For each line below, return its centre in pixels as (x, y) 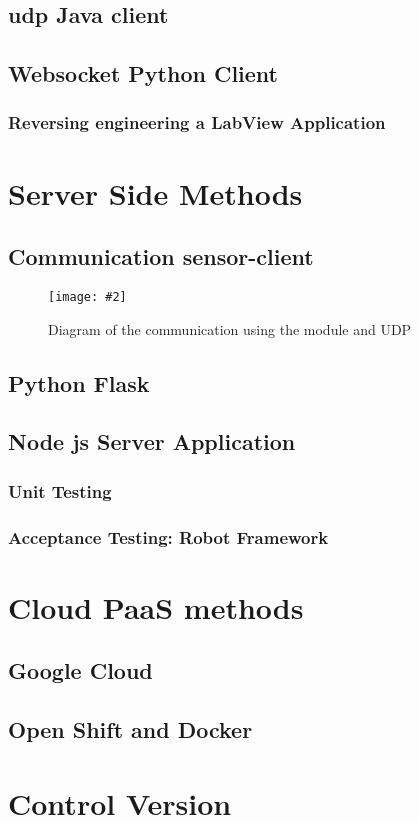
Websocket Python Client (143, 73)
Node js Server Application (152, 441)
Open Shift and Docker (130, 729)
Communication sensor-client (161, 256)
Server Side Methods (155, 192)
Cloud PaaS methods (156, 606)
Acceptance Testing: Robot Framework (168, 536)
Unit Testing (60, 490)
